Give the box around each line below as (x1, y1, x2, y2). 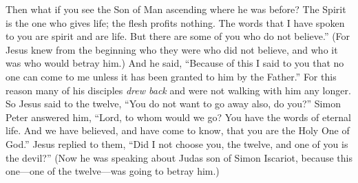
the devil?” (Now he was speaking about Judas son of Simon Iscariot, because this (6, 150, 352, 164)
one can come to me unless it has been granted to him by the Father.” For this (6, 69, 337, 83)
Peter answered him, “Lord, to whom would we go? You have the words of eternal (6, 109, 351, 124)
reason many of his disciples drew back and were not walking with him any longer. (6, 83, 351, 97)
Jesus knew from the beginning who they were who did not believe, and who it (6, 42, 338, 56)
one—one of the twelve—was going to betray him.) (6, 164, 220, 178)
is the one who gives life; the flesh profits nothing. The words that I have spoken (6, 15, 345, 30)
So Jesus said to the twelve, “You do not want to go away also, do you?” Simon (6, 96, 341, 111)
